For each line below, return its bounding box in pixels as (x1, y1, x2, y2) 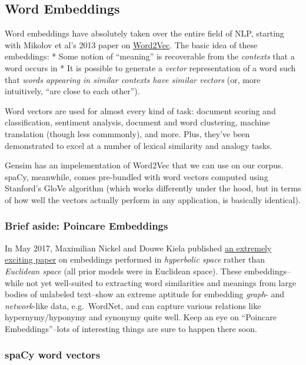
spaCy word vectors (5, 347, 101, 362)
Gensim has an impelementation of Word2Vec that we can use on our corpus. (5, 159, 284, 171)
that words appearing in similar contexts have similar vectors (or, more (5, 73, 261, 85)
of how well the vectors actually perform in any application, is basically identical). (5, 193, 301, 205)
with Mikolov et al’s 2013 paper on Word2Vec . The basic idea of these (5, 38, 258, 51)
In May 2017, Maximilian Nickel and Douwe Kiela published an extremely (5, 241, 272, 254)
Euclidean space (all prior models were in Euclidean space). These (5, 264, 242, 277)
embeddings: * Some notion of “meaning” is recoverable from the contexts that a (5, 50, 295, 62)
